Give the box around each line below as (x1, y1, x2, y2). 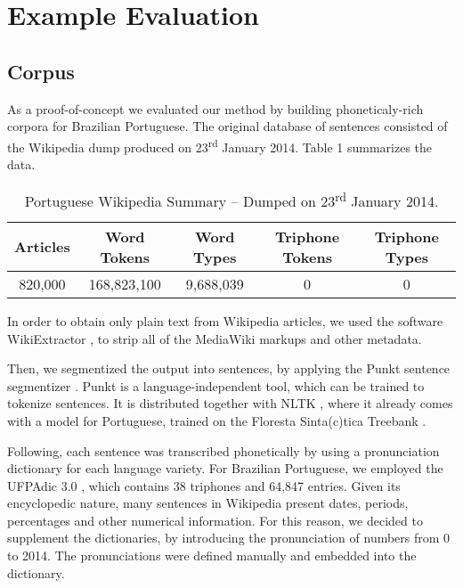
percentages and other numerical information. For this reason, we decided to (7, 510, 423, 529)
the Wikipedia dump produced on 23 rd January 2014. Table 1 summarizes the (7, 135, 433, 156)
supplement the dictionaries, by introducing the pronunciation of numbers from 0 (7, 528, 451, 547)
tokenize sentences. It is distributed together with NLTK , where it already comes (7, 394, 453, 412)
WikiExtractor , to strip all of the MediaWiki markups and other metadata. (7, 329, 422, 347)
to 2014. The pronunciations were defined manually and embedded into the (7, 546, 417, 565)
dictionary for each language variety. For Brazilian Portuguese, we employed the (7, 459, 443, 478)
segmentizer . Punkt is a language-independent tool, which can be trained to (7, 376, 425, 395)
